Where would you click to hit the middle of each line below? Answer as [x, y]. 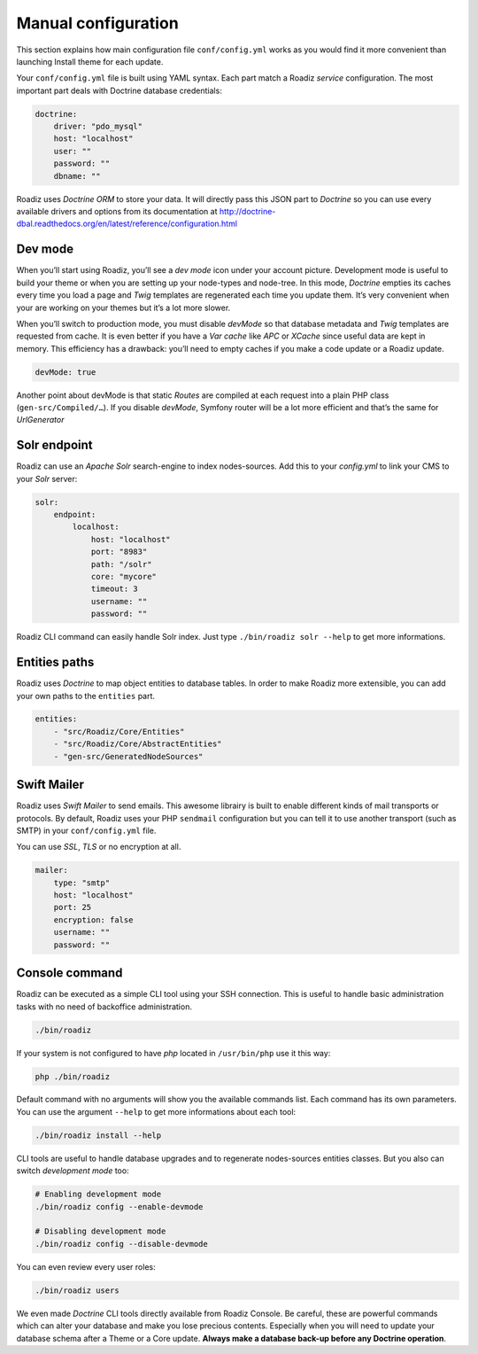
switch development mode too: [73, 1171]
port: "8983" [119, 552]
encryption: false [93, 920]
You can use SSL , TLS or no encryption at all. [99, 847]
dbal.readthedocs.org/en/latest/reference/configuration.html [127, 224]
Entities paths [55, 662]
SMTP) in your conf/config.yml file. [86, 830]
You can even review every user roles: [86, 1266]
